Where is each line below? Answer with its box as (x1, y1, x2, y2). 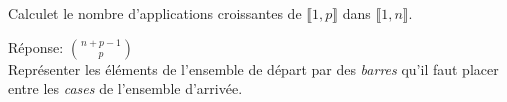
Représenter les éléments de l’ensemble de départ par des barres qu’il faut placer (8, 58, 499, 79)
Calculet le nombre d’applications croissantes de (8, 3, 302, 23)
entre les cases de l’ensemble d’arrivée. (8, 78, 243, 99)
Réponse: (8, 36, 64, 57)
